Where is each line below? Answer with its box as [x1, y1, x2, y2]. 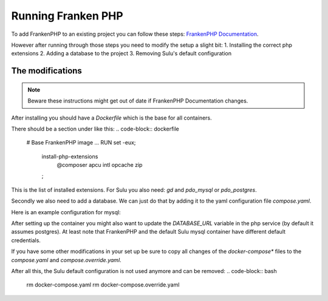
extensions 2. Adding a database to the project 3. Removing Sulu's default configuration [11, 50, 232, 57]
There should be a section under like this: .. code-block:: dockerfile [11, 125, 179, 132]
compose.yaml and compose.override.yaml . [11, 256, 121, 263]
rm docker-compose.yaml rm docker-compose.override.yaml [26, 281, 180, 288]
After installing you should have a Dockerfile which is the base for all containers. [11, 114, 212, 121]
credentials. [11, 237, 41, 244]
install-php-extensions [41, 152, 98, 160]
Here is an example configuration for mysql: [11, 208, 121, 215]
